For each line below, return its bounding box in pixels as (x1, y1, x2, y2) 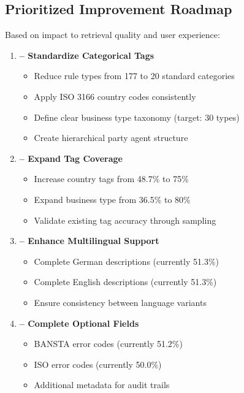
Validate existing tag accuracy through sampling (34, 213, 216, 226)
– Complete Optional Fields (19, 316, 139, 329)
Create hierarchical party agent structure (34, 131, 188, 144)
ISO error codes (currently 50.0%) (34, 357, 162, 370)
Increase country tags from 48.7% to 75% (34, 172, 189, 185)
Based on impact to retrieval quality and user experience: (5, 28, 220, 41)
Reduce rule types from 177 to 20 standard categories (34, 69, 235, 82)
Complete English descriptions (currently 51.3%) (34, 275, 217, 288)
